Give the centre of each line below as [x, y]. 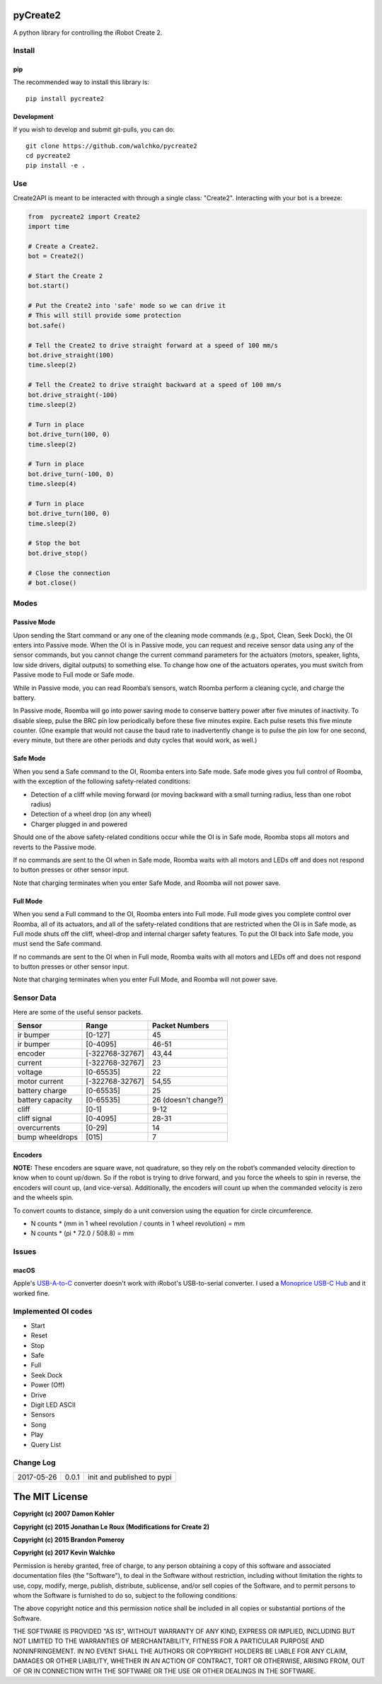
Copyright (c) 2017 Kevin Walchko [64, 1552]
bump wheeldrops [47, 1137]
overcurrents [39, 1128]
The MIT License [51, 1497]
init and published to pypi [130, 1477]
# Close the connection [69, 573]
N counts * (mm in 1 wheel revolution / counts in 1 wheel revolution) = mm [138, 1223]
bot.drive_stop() [58, 553]
